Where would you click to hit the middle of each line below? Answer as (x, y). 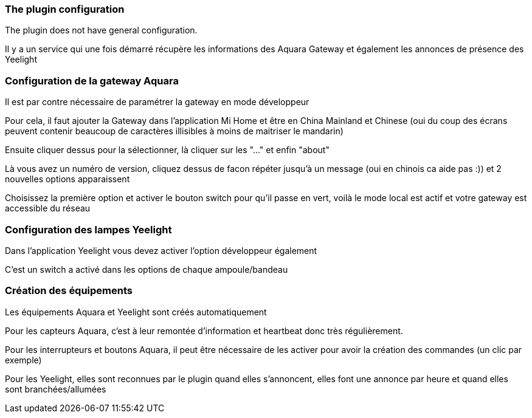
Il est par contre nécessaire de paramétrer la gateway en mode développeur (157, 102)
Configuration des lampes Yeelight (88, 229)
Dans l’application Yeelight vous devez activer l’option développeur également (161, 250)
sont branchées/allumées (56, 389)
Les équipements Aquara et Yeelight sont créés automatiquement (136, 312)
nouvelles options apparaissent (67, 179)
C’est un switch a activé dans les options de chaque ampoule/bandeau (147, 269)
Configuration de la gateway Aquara (92, 81)
